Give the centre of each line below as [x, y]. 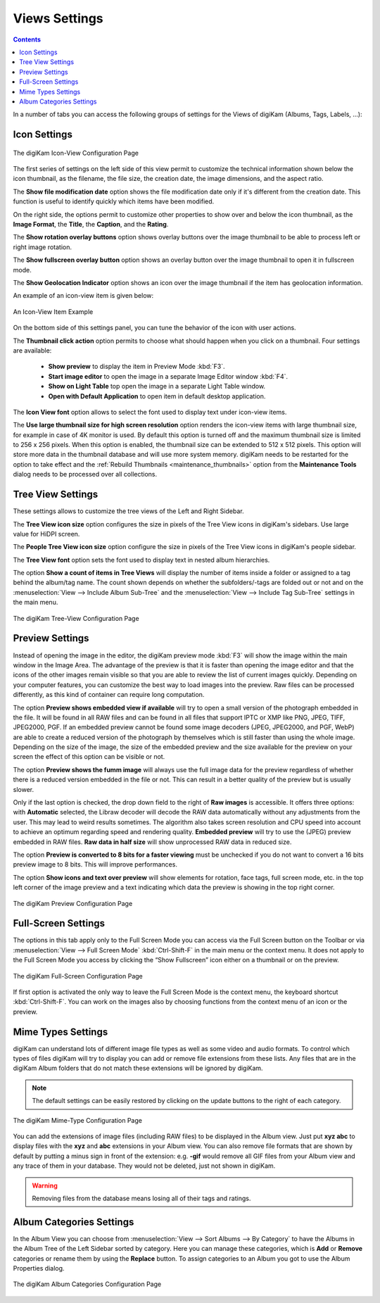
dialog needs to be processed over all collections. [85, 474]
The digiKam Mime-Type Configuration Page [77, 1120]
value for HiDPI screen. [46, 534]
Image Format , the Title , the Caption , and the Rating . [91, 225]
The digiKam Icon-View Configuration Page [76, 153]
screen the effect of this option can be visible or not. [89, 757]
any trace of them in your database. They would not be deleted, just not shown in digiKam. [144, 1166]
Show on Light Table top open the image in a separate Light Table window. [157, 386]
